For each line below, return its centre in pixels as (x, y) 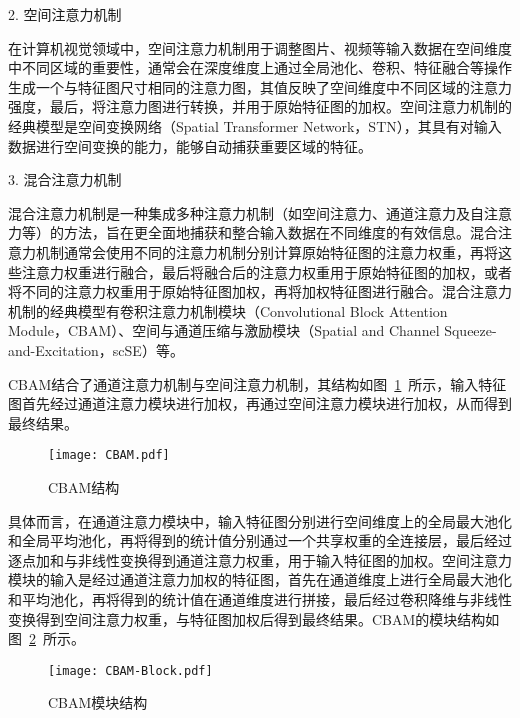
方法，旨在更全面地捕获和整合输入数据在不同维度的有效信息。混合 (280, 232)
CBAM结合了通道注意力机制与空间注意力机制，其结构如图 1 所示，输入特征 (257, 383)
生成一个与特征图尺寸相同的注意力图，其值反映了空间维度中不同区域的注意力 (260, 86)
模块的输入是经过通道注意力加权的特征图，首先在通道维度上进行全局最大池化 (260, 579)
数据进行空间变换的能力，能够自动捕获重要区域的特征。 (190, 145)
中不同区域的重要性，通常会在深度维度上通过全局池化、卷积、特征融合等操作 (260, 67)
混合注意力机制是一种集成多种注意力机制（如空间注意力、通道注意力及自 (246, 212)
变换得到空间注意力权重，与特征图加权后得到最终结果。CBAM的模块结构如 (254, 618)
